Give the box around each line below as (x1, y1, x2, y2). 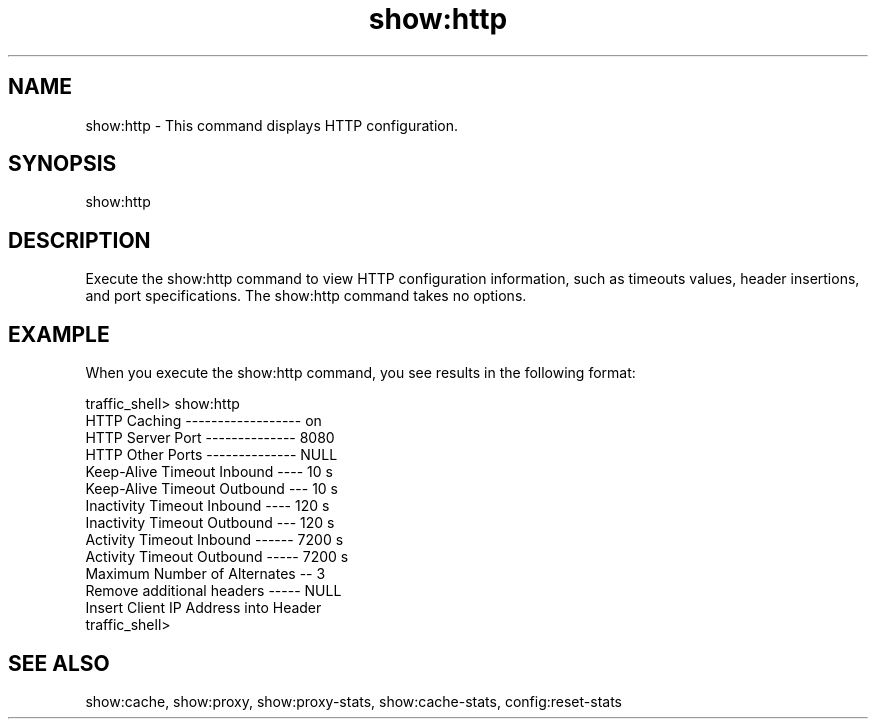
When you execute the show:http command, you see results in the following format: (85, 364, 636, 382)
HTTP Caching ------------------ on (85, 412, 322, 430)
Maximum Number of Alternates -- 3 (85, 565, 326, 583)
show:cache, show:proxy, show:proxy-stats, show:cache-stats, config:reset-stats (85, 692, 623, 710)
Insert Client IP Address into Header (85, 599, 322, 617)
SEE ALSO (8, 650, 110, 676)
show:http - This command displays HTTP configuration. (85, 116, 459, 134)
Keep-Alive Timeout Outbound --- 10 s (85, 480, 338, 498)
